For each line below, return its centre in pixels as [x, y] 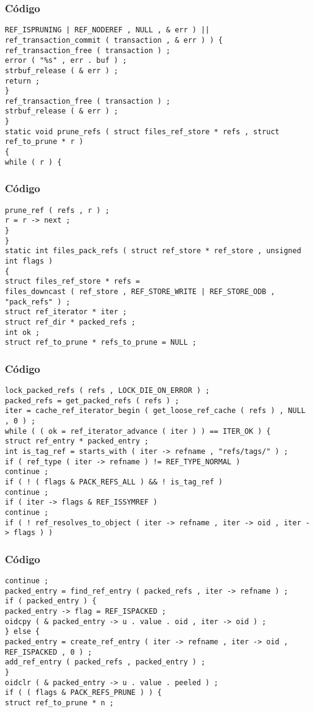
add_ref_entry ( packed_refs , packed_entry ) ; [105, 662]
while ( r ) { [33, 162]
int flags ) [29, 261]
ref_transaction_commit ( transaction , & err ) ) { [114, 40]
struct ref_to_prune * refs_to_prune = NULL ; [101, 343]
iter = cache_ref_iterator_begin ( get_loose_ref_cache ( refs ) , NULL [155, 411]
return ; [23, 81]
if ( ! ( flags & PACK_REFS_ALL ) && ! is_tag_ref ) [114, 482]
